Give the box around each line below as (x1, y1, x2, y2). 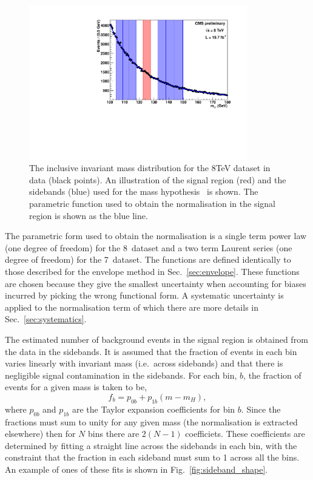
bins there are (88, 427, 140, 440)
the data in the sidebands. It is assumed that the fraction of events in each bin (5, 345, 297, 357)
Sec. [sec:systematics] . (5, 313, 87, 325)
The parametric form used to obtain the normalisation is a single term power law (5, 229, 307, 242)
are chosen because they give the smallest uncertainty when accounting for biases (5, 277, 306, 289)
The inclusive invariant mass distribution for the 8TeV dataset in (29, 161, 271, 174)
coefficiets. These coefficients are (185, 427, 305, 440)
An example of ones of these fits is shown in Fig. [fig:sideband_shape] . (5, 462, 268, 475)
